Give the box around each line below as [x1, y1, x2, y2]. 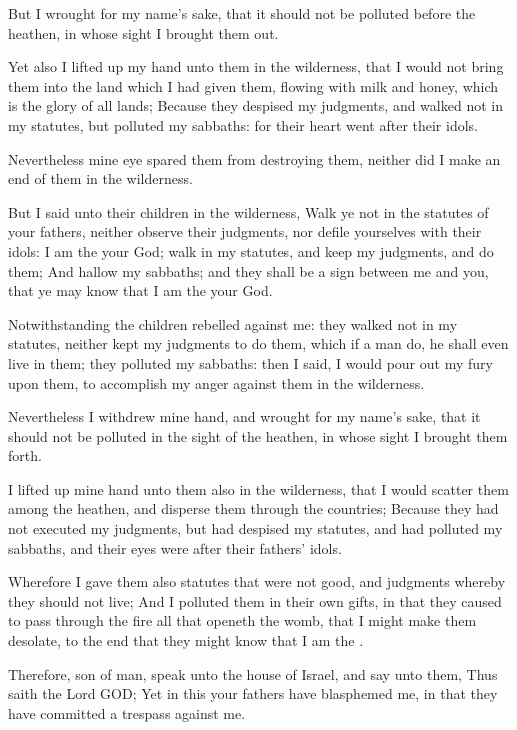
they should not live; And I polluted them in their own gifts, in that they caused [8, 590, 502, 611]
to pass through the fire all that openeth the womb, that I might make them [8, 610, 477, 631]
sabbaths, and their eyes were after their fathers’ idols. [8, 537, 342, 558]
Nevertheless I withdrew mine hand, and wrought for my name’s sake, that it [8, 406, 481, 427]
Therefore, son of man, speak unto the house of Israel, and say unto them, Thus [8, 663, 498, 684]
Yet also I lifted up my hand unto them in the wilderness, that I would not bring [8, 56, 504, 77]
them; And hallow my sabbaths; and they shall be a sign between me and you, [8, 260, 489, 281]
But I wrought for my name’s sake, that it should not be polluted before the [8, 3, 476, 23]
